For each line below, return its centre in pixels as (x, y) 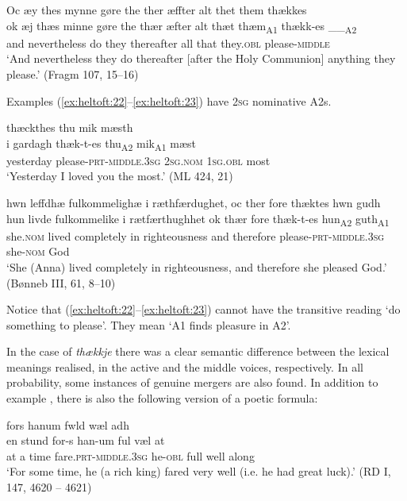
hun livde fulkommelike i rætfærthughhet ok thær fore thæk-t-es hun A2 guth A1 (198, 219)
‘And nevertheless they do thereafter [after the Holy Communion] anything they (201, 58)
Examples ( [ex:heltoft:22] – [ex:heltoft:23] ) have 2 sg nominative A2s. (169, 100)
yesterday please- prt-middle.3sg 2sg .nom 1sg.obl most (138, 160)
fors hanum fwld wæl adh (68, 424)
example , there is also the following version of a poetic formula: (162, 398)
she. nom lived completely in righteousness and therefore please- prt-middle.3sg (196, 235)
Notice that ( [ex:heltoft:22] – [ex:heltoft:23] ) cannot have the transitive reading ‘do (203, 309)
